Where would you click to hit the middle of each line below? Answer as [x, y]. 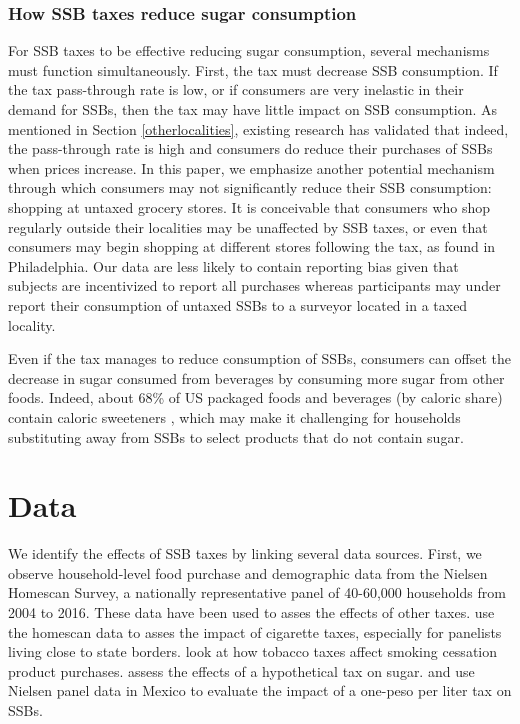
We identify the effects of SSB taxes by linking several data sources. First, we [245, 553]
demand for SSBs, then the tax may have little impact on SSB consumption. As [253, 109]
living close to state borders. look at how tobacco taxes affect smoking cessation [252, 651]
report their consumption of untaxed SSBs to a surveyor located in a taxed [238, 304]
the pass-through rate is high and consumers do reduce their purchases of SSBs [250, 148]
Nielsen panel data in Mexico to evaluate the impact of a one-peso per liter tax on [260, 690]
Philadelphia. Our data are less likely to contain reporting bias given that [233, 265]
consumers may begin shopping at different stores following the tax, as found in [252, 246]
